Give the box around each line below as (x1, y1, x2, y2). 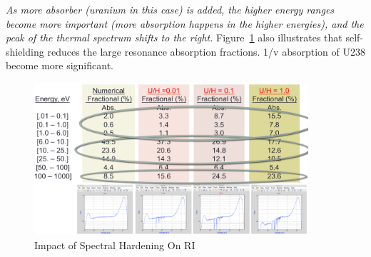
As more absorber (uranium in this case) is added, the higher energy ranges (6, 2, 335, 16)
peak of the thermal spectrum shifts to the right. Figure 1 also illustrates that (6, 30, 342, 45)
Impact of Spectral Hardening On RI (34, 237, 195, 252)
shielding (6, 44, 44, 59)
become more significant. (6, 58, 113, 73)
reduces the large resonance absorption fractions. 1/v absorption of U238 (47, 44, 365, 59)
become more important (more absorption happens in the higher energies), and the (6, 16, 364, 31)
